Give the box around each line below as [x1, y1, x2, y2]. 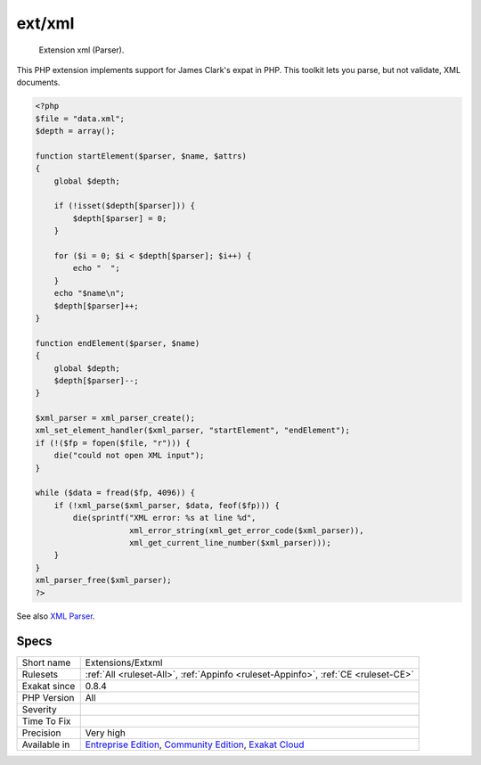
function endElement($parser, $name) [35, 338, 200, 348]
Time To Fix [21, 715, 71, 728]
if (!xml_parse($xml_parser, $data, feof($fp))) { [53, 500, 280, 510]
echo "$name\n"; [53, 288, 125, 299]
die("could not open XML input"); [53, 450, 205, 461]
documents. [16, 77, 61, 88]
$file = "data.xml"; [35, 113, 125, 124]
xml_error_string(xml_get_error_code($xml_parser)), [129, 525, 364, 535]
